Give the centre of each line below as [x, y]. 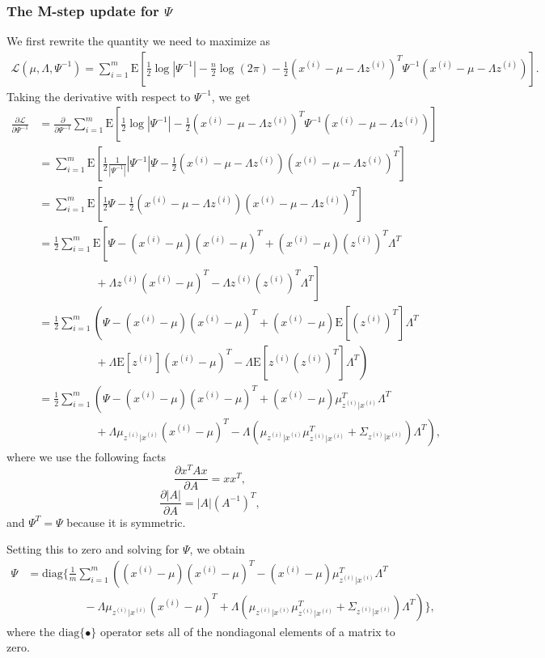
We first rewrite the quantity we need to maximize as [139, 41]
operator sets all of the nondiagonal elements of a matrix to [247, 631]
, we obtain [217, 549]
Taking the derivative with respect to [99, 96]
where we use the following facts [86, 456]
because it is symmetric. [126, 522]
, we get [231, 96]
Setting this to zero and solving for [93, 549]
